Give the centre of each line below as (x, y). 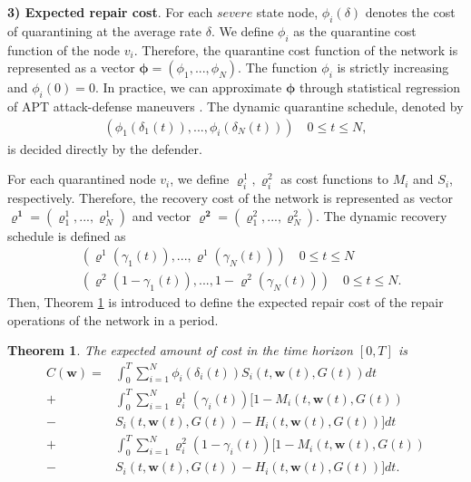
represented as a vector (71, 67)
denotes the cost (410, 12)
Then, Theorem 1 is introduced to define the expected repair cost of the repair (226, 302)
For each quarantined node (82, 179)
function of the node (64, 49)
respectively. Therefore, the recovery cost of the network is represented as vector (231, 198)
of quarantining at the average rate (105, 30)
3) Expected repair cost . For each (110, 12)
